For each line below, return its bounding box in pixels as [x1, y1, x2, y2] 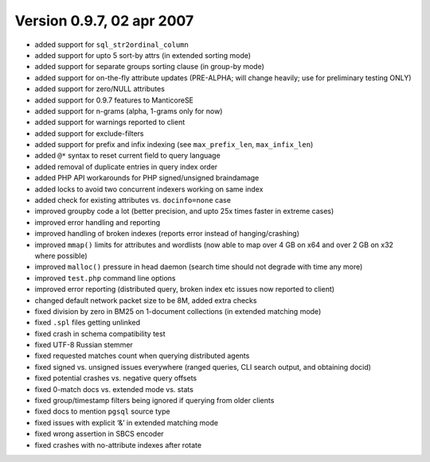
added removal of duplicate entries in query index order [34, 161, 218, 171]
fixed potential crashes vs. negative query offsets [34, 374, 197, 383]
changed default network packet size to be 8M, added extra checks [34, 295, 257, 305]
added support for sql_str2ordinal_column [34, 40, 189, 49]
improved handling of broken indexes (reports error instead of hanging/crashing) [34, 229, 300, 239]
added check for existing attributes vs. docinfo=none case [34, 196, 231, 205]
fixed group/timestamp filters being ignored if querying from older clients [34, 396, 275, 406]
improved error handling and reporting [34, 217, 161, 227]
